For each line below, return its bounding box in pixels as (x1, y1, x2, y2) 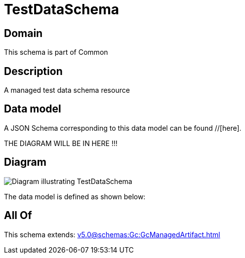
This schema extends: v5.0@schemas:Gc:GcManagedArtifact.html (4, 230, 220, 239)
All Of (4, 209, 32, 222)
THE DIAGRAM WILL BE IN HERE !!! (4, 139, 118, 147)
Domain (4, 27, 43, 39)
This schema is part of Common (4, 48, 108, 57)
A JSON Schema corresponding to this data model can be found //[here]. (4, 123, 242, 132)
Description (4, 65, 63, 77)
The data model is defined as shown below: (4, 192, 146, 201)
